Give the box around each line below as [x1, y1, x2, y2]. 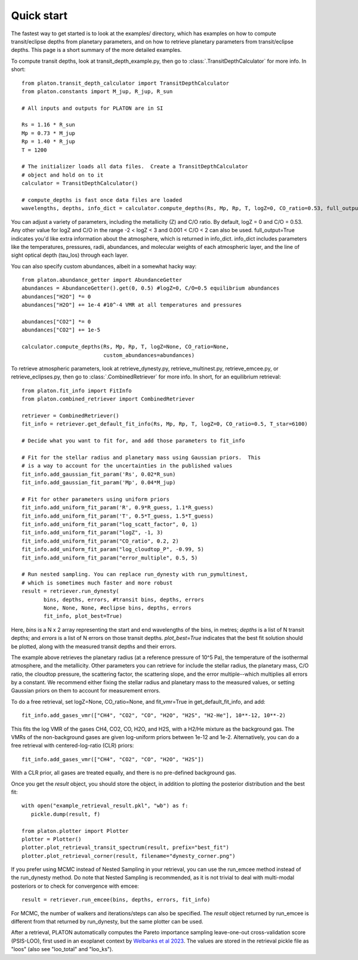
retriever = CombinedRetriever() [21, 412, 119, 419]
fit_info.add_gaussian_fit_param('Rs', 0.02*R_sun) [21, 470, 176, 478]
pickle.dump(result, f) [30, 811, 101, 817]
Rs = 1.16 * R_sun [21, 121, 76, 128]
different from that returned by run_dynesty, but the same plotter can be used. [11, 918, 203, 925]
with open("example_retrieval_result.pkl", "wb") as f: [21, 802, 189, 809]
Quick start [11, 9, 68, 22]
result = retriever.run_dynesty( [21, 588, 119, 595]
